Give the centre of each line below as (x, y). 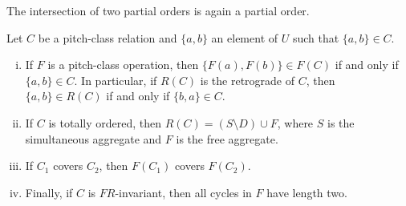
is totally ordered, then (105, 122)
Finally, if (49, 192)
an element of (245, 37)
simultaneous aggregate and (93, 138)
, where (295, 122)
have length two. (307, 192)
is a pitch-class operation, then (123, 65)
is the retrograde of (248, 80)
